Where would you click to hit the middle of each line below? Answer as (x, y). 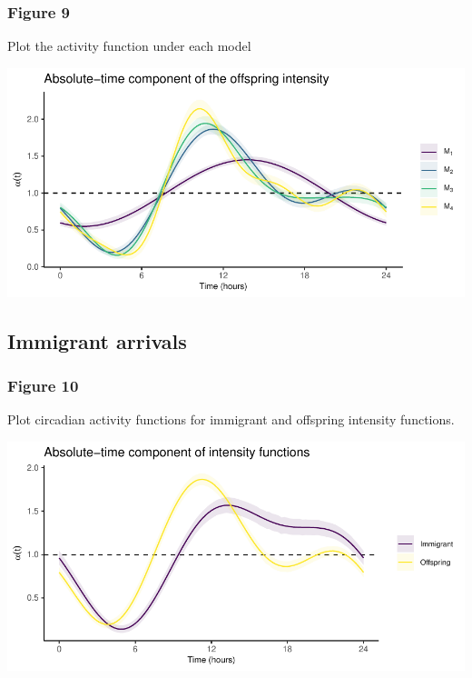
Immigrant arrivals (97, 340)
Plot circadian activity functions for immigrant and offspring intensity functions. (231, 419)
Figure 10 (43, 386)
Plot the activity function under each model (129, 46)
